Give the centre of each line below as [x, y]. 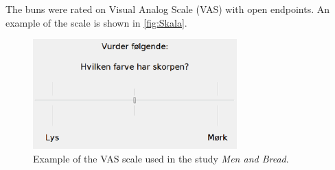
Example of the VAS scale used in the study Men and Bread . [161, 158]
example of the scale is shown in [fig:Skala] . [96, 22]
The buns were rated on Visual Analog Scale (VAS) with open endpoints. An [168, 9]
